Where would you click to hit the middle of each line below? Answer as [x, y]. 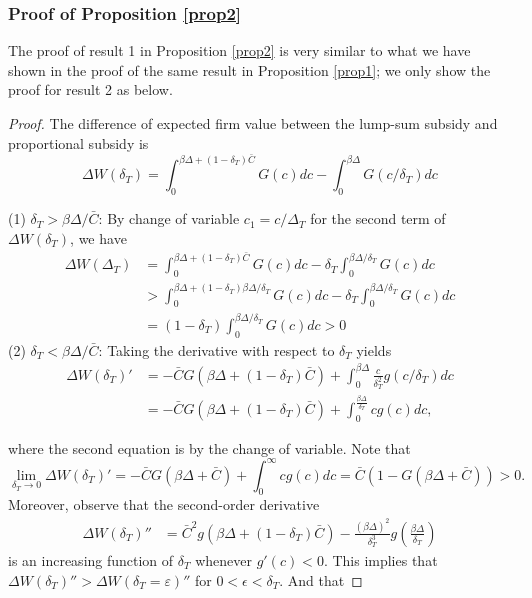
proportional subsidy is [78, 142]
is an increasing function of [91, 559]
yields [374, 349]
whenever [223, 559]
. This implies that [380, 559]
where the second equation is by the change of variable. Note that [209, 447]
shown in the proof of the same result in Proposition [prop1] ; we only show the [249, 69]
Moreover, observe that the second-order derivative [164, 504]
